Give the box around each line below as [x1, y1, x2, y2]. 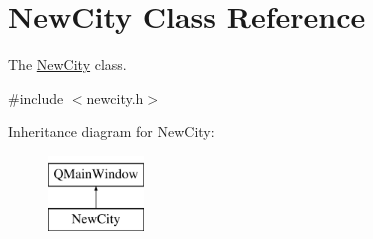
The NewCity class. [8, 54, 127, 75]
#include [8, 87, 64, 108]
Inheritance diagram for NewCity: [8, 121, 215, 142]
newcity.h [86, 87, 144, 108]
